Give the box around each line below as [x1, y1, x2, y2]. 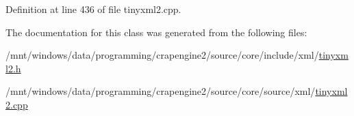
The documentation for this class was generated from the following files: [5, 25, 307, 39]
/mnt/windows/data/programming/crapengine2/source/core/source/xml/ [5, 84, 316, 98]
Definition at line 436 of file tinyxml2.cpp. [5, 2, 181, 16]
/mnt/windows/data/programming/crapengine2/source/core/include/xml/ [5, 48, 319, 62]
